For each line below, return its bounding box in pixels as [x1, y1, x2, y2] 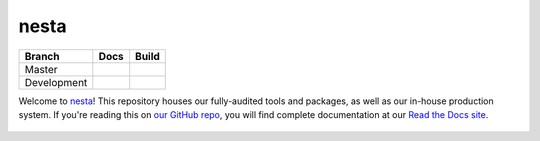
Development [24, 75, 88, 89]
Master [24, 62, 59, 76]
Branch [24, 49, 60, 63]
